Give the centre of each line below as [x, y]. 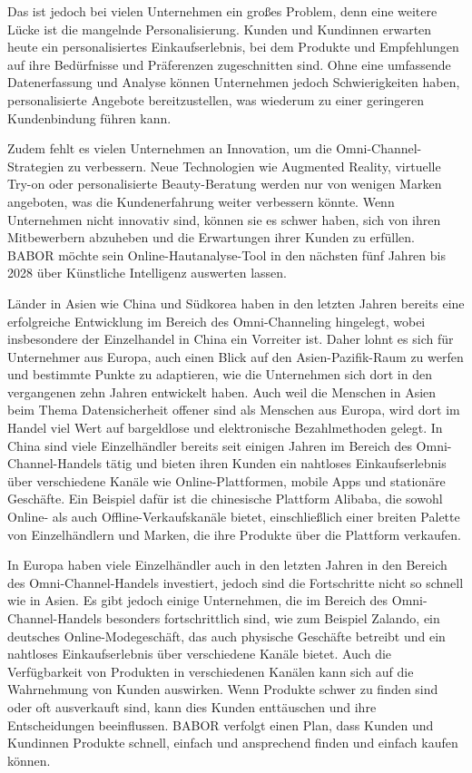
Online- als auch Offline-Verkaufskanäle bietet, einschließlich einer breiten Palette [234, 517]
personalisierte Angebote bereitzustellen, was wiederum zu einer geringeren [216, 99]
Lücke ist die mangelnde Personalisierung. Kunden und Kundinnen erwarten [220, 29]
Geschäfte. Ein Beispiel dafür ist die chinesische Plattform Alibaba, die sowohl [225, 499]
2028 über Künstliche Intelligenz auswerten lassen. [147, 273]
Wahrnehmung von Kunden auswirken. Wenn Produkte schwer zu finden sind [223, 689]
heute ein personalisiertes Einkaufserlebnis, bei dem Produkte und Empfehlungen [233, 47]
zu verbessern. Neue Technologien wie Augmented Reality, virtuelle [254, 166]
